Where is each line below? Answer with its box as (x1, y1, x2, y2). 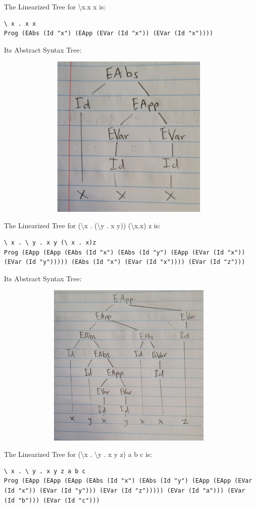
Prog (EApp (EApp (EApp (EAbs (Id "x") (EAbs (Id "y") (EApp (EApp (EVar (4, 477, 253, 485)
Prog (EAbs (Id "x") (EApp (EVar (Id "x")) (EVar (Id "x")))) (4, 30, 213, 37)
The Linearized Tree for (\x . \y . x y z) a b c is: (4, 449, 153, 459)
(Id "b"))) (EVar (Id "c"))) (4, 497, 100, 504)
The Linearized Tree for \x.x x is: (4, 1, 106, 11)
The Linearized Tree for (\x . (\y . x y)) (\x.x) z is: (4, 220, 161, 231)
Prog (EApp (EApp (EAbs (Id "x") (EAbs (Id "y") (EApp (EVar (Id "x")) (4, 249, 245, 256)
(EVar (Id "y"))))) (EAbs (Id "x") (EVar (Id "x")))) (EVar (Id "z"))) (4, 258, 245, 266)
